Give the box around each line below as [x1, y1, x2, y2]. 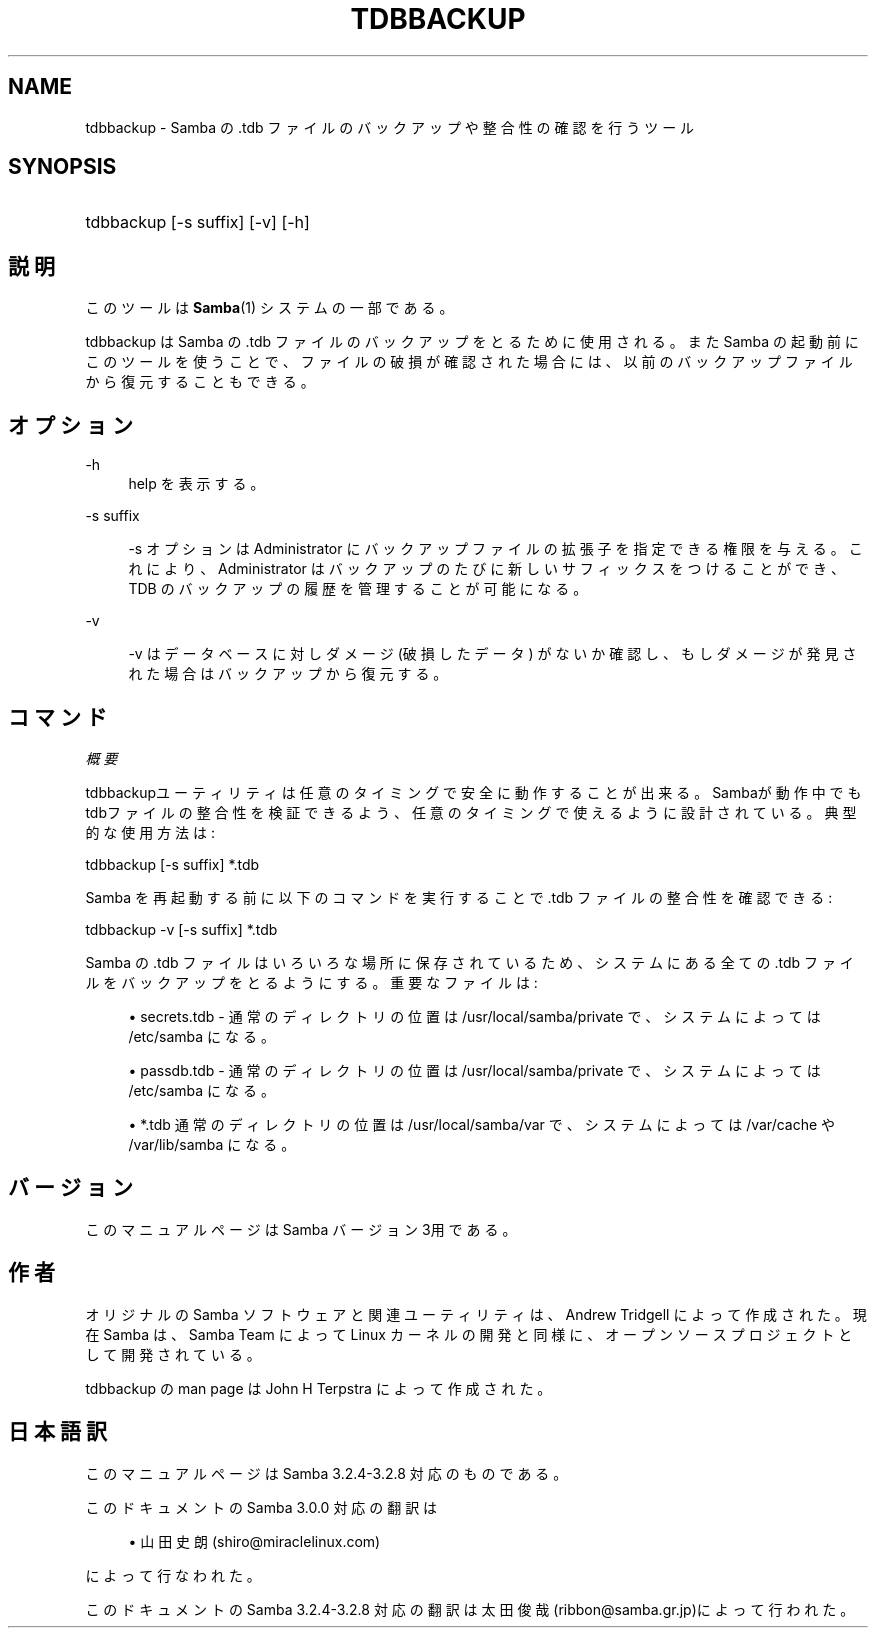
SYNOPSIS [8, 154, 117, 180]
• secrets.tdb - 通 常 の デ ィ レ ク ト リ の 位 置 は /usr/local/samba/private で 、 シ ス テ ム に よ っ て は [128, 1007, 821, 1025]
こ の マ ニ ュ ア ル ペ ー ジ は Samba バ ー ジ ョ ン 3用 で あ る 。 [85, 1220, 517, 1238]
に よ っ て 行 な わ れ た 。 [85, 1566, 261, 1584]
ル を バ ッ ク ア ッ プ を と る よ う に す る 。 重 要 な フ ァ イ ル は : [85, 973, 538, 991]
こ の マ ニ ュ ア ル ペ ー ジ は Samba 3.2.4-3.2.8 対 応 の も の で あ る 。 [85, 1464, 568, 1482]
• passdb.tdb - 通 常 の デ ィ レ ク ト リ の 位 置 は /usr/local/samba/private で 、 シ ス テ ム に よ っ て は [128, 1061, 821, 1079]
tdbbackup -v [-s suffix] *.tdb [85, 920, 278, 938]
